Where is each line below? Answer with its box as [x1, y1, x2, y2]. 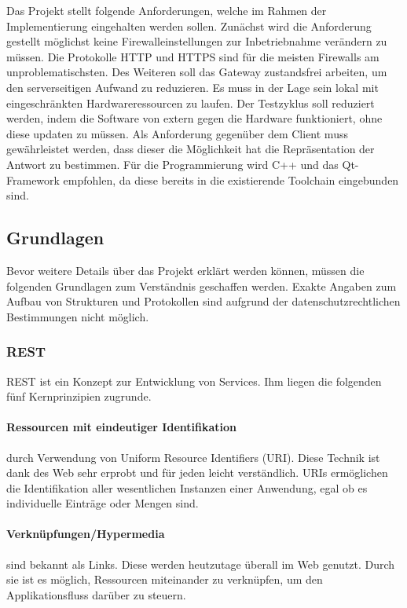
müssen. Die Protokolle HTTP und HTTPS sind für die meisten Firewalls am [6, 48, 379, 64]
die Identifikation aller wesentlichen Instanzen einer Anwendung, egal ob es [6, 479, 368, 496]
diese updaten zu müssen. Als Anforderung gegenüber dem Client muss [6, 125, 348, 141]
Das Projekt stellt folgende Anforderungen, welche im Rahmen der [6, 2, 327, 18]
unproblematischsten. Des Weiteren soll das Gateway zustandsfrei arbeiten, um [6, 64, 387, 80]
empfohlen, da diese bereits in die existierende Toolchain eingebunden [63, 171, 399, 188]
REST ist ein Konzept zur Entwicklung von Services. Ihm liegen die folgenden [6, 372, 382, 389]
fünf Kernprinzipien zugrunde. [6, 388, 152, 405]
